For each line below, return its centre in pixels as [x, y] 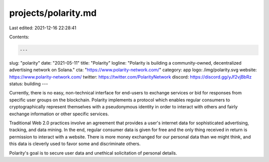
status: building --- [29, 84]
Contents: [19, 37]
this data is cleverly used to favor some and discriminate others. [75, 144]
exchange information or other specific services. [59, 114]
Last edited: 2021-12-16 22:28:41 [43, 28]
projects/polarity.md [53, 13]
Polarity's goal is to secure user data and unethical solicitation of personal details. [93, 153]
